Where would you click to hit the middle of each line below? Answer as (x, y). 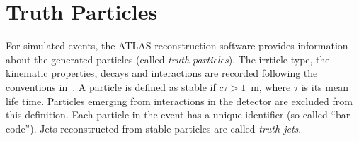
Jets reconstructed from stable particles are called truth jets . (171, 128)
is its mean (325, 86)
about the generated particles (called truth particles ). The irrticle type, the (168, 59)
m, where (271, 86)
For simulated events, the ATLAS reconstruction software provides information (177, 45)
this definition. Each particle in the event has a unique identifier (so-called (167, 115)
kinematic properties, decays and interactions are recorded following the (162, 73)
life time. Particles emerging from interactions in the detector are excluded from (179, 100)
